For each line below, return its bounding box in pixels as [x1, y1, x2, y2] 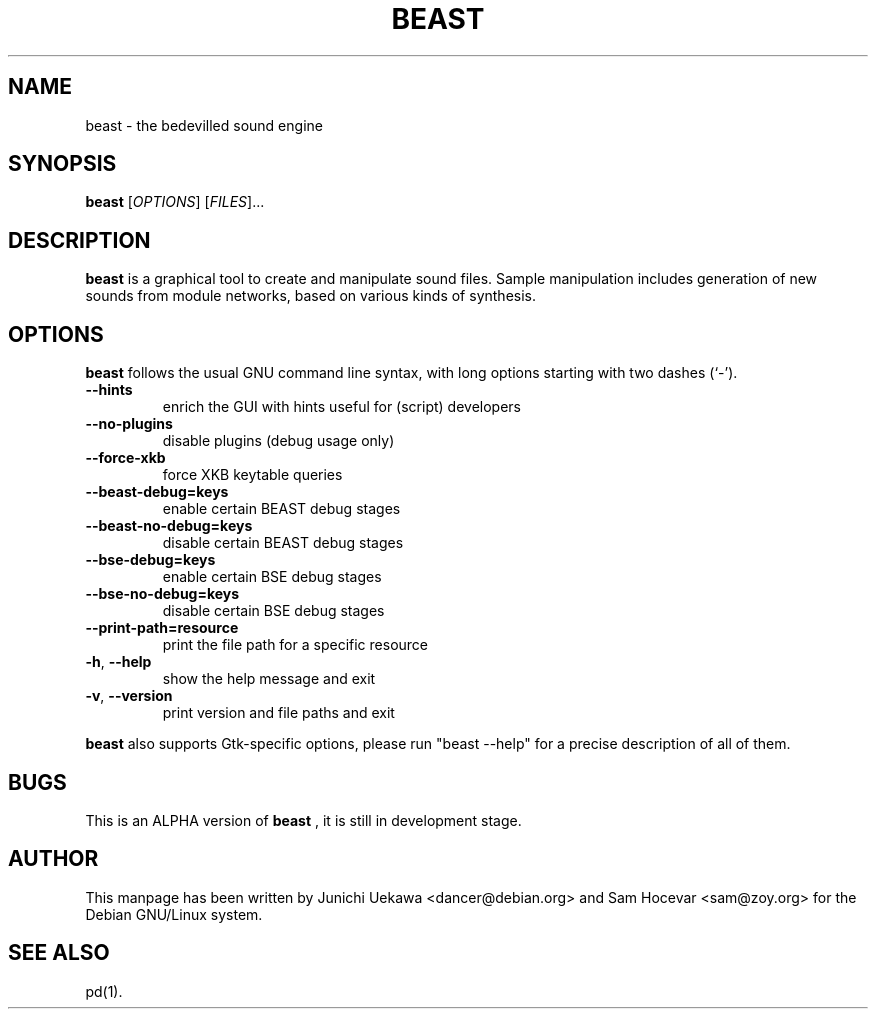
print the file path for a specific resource [162, 636, 428, 654]
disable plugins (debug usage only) [162, 432, 395, 450]
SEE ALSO [8, 940, 110, 966]
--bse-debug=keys [85, 551, 216, 569]
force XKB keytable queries [162, 466, 343, 484]
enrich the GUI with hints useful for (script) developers [162, 398, 521, 416]
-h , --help [85, 653, 152, 671]
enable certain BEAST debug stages [162, 500, 401, 518]
